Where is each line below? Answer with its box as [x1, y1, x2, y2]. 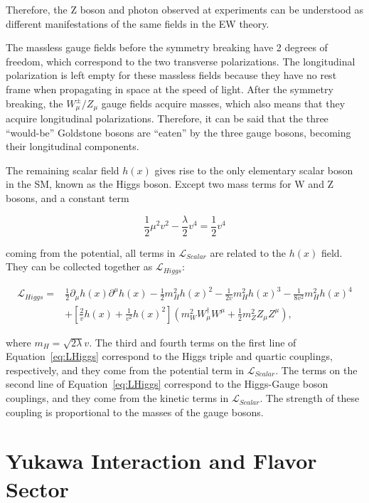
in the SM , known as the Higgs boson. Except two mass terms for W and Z [6, 176, 334, 191]
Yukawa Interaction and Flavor [6, 446, 317, 475]
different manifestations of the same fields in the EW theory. [6, 16, 269, 31]
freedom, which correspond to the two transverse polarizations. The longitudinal [6, 53, 355, 68]
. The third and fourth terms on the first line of [89, 334, 296, 349]
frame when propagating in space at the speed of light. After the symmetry [6, 81, 333, 96]
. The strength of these [260, 391, 360, 406]
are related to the [210, 245, 287, 260]
